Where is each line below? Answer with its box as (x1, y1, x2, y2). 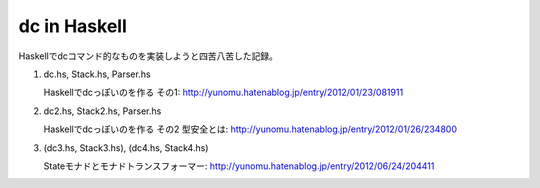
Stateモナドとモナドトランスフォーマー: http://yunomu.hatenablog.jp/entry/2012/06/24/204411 (43, 160, 435, 172)
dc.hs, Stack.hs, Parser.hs (43, 68, 151, 80)
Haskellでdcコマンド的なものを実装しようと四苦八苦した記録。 (18, 50, 279, 62)
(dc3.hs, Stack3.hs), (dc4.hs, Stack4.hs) (43, 141, 209, 154)
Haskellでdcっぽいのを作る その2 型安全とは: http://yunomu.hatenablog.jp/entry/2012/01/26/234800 (43, 123, 457, 135)
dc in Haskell (18, 15, 127, 37)
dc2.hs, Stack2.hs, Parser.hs (43, 105, 162, 117)
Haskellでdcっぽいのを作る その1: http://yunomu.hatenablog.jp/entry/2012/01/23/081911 (43, 86, 404, 99)
